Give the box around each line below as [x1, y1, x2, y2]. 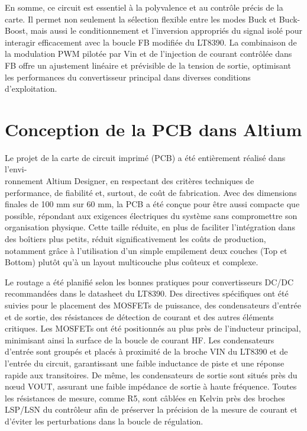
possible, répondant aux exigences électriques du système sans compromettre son [5, 209, 298, 221]
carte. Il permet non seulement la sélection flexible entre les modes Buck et [5, 12, 277, 25]
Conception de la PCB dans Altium [5, 117, 302, 141]
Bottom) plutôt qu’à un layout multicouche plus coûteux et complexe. [5, 256, 258, 268]
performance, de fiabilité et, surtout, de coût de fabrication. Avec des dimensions [5, 186, 297, 198]
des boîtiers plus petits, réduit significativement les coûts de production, [5, 233, 266, 245]
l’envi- [5, 163, 27, 175]
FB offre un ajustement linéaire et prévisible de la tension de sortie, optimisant [5, 59, 291, 71]
